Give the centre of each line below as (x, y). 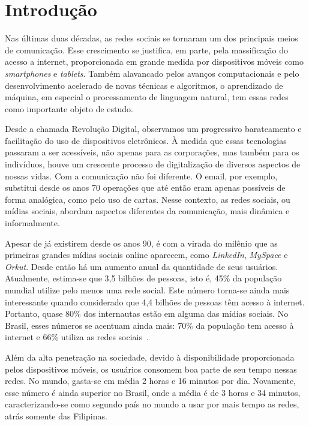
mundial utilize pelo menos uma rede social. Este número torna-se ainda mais (147, 290)
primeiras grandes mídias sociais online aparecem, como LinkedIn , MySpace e (146, 255)
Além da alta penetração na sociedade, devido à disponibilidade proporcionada (150, 357)
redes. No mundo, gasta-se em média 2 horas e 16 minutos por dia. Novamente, (150, 381)
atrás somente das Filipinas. (56, 415)
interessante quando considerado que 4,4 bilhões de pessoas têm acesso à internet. (155, 301)
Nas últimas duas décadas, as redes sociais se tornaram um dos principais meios (151, 38)
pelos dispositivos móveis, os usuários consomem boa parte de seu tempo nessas (151, 369)
